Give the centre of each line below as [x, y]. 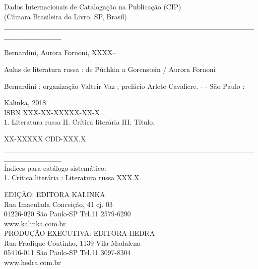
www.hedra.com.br [32, 262]
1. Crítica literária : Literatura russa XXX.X [72, 177]
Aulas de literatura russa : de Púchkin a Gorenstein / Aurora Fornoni [110, 69]
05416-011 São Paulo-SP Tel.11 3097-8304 [67, 252]
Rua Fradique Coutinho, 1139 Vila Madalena [72, 242]
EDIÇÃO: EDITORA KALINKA [55, 194]
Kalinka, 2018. [26, 102]
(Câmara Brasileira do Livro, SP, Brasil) [65, 16]
